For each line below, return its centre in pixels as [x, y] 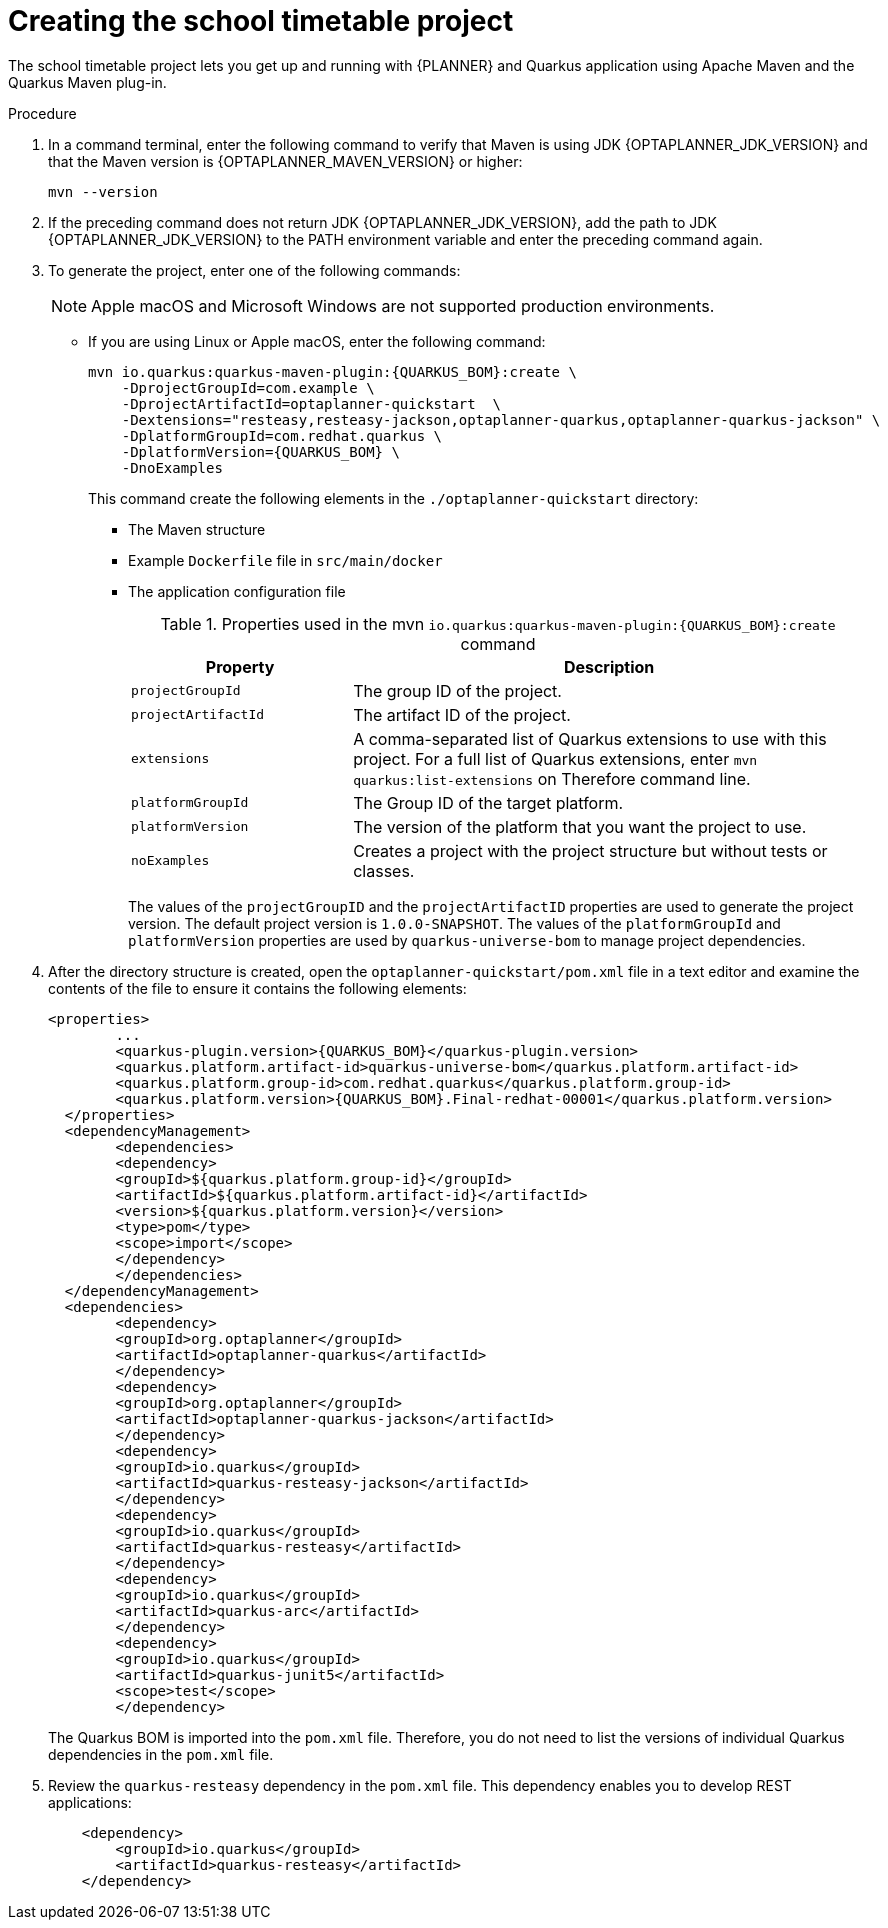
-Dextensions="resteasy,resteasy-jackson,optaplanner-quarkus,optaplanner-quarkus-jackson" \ [501, 419]
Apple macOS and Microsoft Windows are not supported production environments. [403, 305]
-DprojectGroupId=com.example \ [248, 387]
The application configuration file [237, 591]
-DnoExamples [172, 467]
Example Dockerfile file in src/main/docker [285, 560]
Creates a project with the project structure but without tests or [590, 850]
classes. [384, 870]
